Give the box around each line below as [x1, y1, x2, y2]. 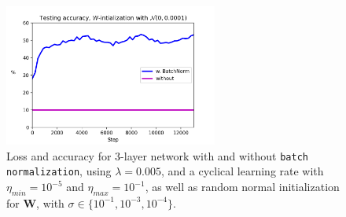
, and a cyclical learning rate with [161, 163, 324, 179]
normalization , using [6, 163, 112, 179]
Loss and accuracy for [6, 147, 112, 164]
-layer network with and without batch [120, 147, 308, 164]
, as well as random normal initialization [145, 178, 340, 195]
